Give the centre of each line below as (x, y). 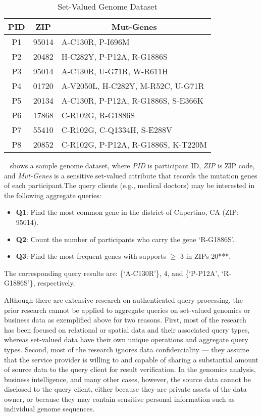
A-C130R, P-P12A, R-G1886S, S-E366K (132, 100)
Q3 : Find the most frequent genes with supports (91, 256)
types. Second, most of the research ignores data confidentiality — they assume (127, 349)
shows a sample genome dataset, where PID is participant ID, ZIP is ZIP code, (132, 165)
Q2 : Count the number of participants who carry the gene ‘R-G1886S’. (125, 239)
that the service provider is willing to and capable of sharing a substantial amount (131, 359)
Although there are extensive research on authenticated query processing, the (124, 299)
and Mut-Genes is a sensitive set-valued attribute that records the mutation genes (131, 175)
